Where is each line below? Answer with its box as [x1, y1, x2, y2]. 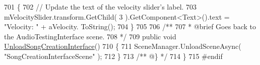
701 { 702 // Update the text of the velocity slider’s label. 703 [4, 2, 197, 12]
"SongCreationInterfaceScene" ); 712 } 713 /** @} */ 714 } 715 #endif [4, 50, 223, 61]
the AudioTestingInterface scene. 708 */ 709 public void [4, 31, 176, 41]
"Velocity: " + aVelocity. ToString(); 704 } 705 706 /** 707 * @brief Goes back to [4, 21, 256, 32]
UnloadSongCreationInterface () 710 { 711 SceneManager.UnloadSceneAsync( [4, 41, 241, 51]
